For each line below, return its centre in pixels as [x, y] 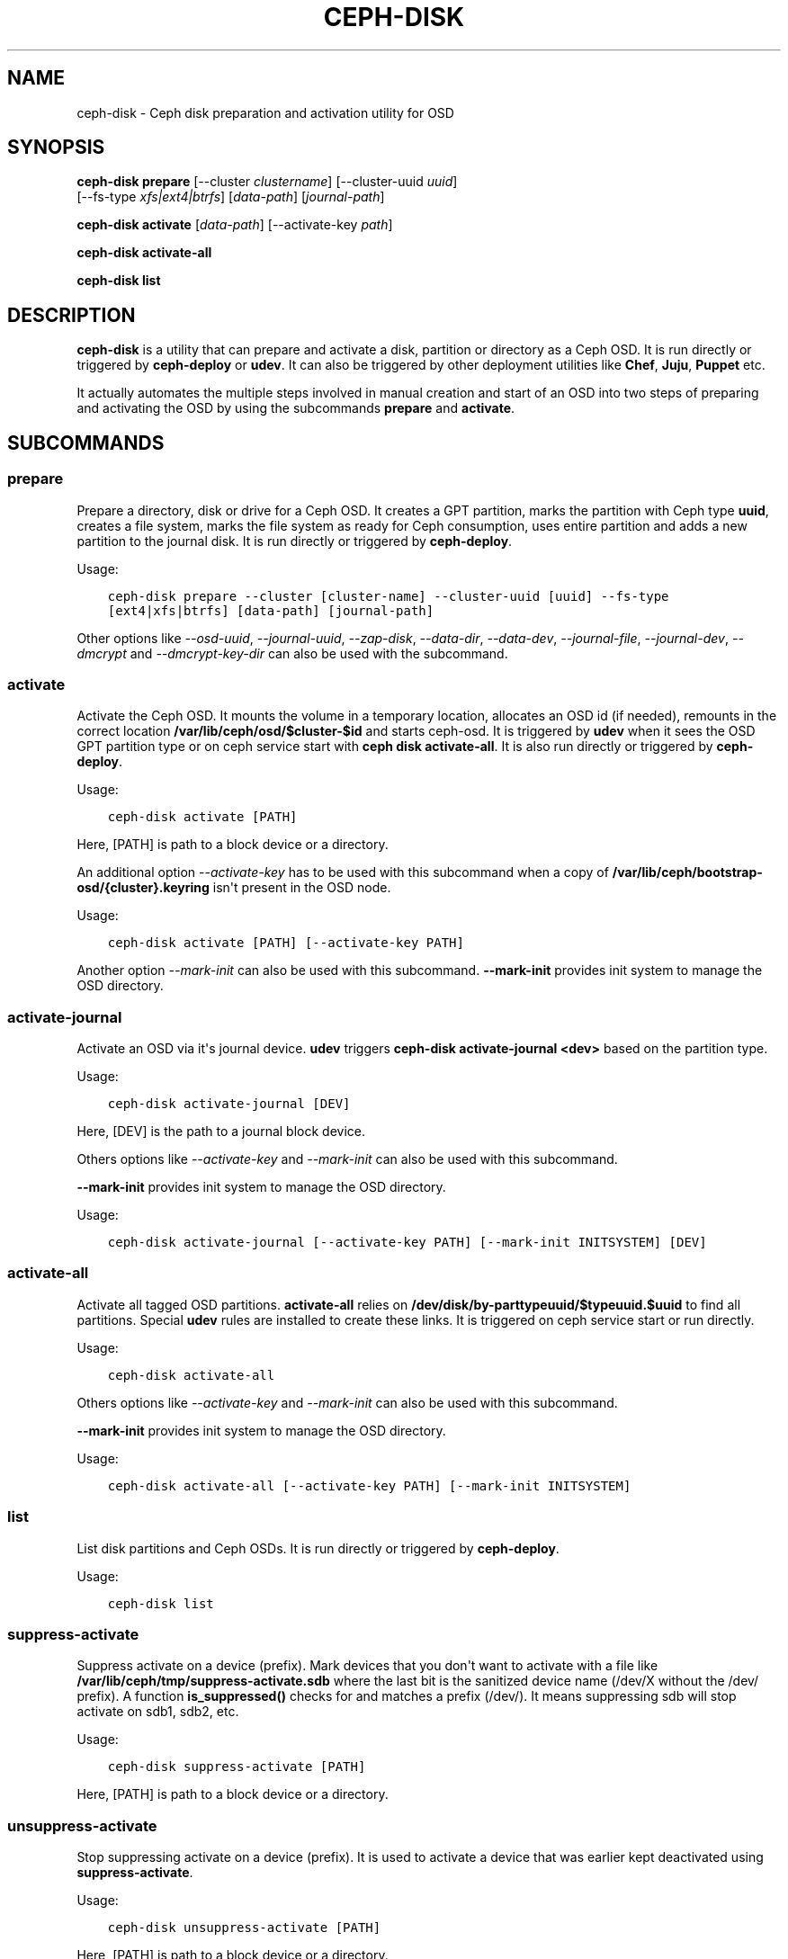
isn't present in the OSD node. [302, 888]
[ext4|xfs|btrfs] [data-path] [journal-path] [271, 610]
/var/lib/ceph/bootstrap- [687, 872]
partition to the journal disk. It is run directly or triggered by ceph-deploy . [295, 541]
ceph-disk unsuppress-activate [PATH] [244, 1928]
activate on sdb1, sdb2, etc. [158, 1712]
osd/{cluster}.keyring [143, 888]
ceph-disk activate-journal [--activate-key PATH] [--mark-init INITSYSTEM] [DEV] [407, 1242]
